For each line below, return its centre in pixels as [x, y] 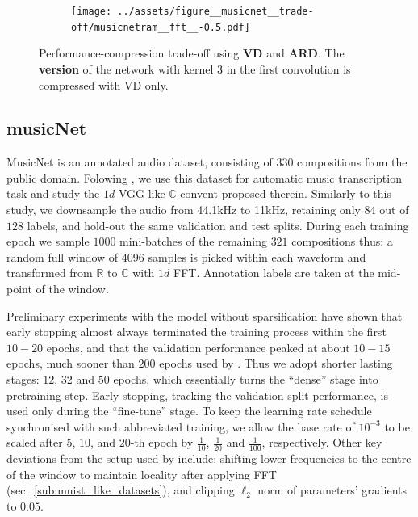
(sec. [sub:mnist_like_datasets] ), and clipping [121, 490]
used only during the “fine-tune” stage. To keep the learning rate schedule [189, 411]
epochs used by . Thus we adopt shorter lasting [276, 363]
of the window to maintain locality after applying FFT [142, 474]
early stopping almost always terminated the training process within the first [196, 332]
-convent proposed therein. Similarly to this [284, 193]
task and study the [53, 193]
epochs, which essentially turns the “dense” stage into [246, 379]
